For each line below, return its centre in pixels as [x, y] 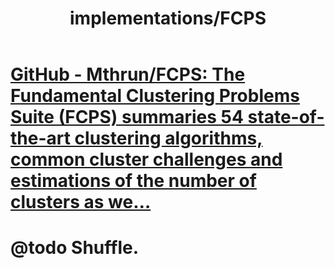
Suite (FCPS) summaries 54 [127, 117]
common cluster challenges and [146, 159]
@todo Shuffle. [74, 248]
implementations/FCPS [168, 18]
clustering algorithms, [168, 138]
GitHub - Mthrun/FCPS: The [128, 74]
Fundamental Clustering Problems [155, 96]
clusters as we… [81, 202]
